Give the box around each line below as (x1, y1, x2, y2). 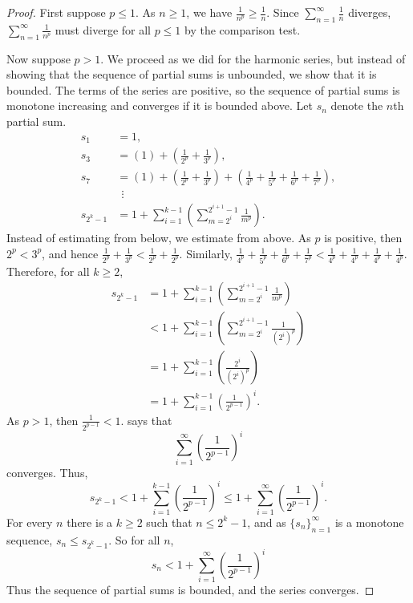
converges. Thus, (6, 463, 88, 480)
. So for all (108, 531, 160, 548)
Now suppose (6, 50, 71, 67)
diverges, (348, 4, 391, 20)
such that (146, 513, 192, 530)
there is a (67, 513, 113, 530)
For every (6, 513, 53, 530)
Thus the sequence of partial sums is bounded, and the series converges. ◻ (6, 581, 375, 598)
